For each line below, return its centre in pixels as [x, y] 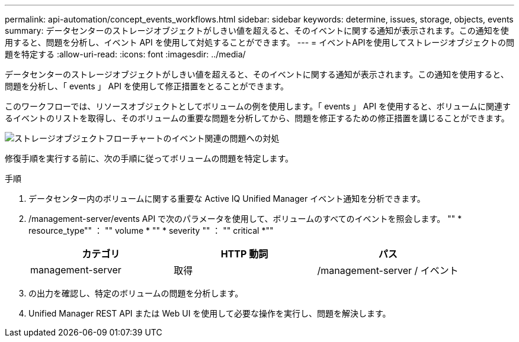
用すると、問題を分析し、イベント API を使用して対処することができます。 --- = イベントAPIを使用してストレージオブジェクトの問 [259, 42]
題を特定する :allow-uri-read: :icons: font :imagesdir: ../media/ [125, 54]
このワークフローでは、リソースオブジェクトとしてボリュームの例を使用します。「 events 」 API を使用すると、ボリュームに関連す [258, 106]
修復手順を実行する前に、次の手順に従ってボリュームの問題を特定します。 [149, 158]
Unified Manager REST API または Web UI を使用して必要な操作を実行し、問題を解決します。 [210, 313]
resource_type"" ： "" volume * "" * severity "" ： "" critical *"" [151, 230]
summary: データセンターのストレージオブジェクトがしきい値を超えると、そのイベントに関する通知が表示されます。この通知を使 [257, 30]
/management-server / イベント [388, 270]
